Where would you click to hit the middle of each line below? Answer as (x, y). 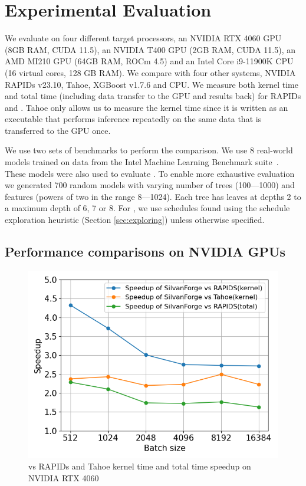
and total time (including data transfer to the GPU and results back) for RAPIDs (153, 96)
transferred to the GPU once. (58, 130)
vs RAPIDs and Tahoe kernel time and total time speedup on (140, 466)
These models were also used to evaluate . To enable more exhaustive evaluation (150, 173)
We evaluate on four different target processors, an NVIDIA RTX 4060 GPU (143, 38)
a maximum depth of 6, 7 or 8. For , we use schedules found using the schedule (147, 208)
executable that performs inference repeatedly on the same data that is (133, 119)
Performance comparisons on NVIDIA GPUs (145, 252)
